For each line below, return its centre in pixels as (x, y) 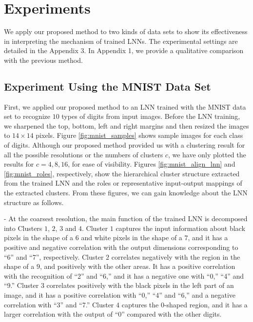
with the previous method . (43, 60)
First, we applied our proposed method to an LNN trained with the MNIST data (125, 106)
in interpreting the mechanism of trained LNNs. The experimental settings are (121, 41)
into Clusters (23, 228)
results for (19, 164)
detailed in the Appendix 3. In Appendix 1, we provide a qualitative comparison (124, 50)
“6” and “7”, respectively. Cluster (54, 256)
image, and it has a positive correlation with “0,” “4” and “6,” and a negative (120, 294)
